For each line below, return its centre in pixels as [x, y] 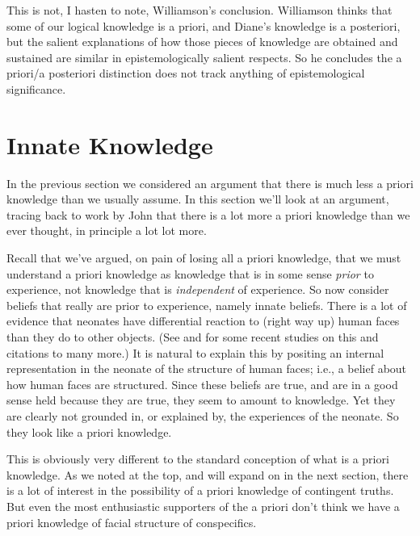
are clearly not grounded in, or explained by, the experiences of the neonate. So [203, 416]
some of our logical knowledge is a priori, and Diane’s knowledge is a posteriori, [204, 25]
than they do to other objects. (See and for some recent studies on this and [193, 337]
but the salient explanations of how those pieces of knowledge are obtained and [202, 42]
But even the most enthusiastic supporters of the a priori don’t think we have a [203, 506]
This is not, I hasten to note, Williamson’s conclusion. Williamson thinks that [199, 10]
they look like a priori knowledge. [89, 431]
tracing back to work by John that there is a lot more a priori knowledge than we [208, 214]
